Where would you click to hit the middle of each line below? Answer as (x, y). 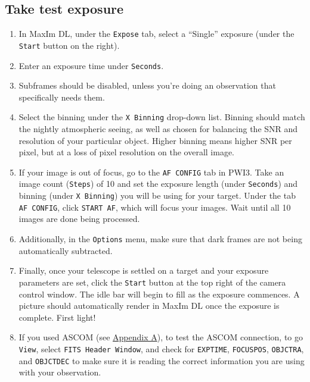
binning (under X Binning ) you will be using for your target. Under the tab (157, 195)
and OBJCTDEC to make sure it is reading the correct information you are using (162, 360)
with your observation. (60, 372)
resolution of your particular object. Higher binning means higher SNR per (155, 140)
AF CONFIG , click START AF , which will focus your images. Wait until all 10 (155, 207)
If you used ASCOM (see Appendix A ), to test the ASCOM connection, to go (161, 337)
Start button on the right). (69, 45)
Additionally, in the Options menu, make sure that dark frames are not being (160, 239)
